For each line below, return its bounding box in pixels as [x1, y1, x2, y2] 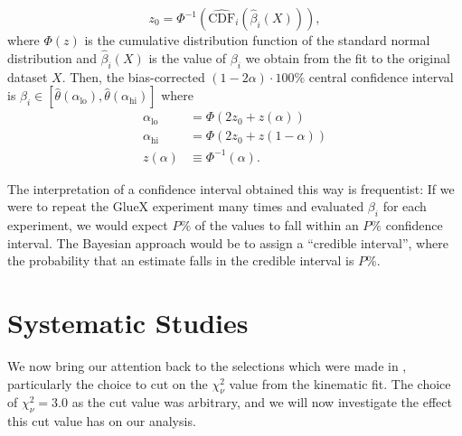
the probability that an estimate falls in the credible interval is [7, 251, 354, 270]
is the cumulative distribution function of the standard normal [84, 31, 430, 49]
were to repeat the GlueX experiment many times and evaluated [7, 197, 364, 216]
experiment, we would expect [7, 216, 168, 235]
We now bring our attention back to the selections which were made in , [7, 357, 407, 376]
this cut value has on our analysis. [7, 412, 196, 431]
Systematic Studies [7, 304, 249, 341]
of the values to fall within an [194, 216, 359, 235]
